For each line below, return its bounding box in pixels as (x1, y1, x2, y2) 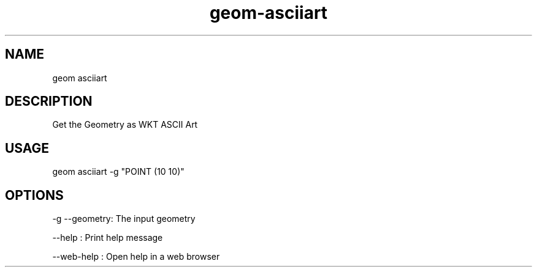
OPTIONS (5, 187, 64, 203)
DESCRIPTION (5, 94, 93, 109)
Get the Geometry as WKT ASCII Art (52, 119, 198, 130)
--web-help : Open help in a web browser (52, 251, 220, 262)
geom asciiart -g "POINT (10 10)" (52, 166, 185, 177)
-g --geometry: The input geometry (52, 213, 196, 224)
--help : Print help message (52, 232, 163, 243)
